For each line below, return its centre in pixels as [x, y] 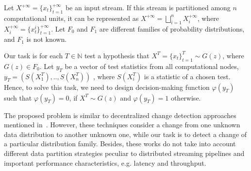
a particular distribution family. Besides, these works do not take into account [120, 144]
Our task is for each [33, 55]
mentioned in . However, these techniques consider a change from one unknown [122, 125]
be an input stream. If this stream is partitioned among [148, 7]
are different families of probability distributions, [172, 28]
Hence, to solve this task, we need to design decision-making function [107, 87]
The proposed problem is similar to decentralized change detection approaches [120, 115]
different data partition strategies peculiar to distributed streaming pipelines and [124, 153]
